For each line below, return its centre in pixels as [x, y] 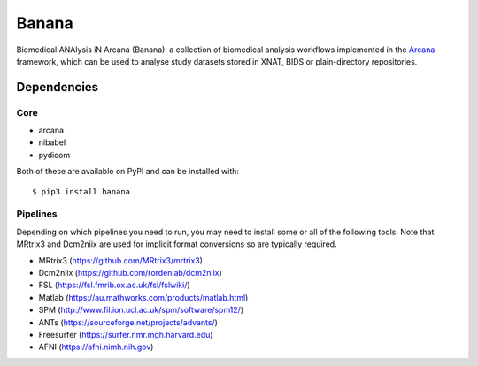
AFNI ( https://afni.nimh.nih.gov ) [96, 347]
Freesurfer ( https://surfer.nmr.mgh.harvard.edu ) [126, 334]
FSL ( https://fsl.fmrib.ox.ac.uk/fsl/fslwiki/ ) [114, 285]
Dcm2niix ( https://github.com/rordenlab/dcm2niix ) [131, 272]
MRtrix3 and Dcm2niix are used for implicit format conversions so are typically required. [177, 244]
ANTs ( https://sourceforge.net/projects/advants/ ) [128, 322]
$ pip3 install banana [81, 191]
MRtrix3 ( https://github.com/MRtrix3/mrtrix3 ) [121, 260]
